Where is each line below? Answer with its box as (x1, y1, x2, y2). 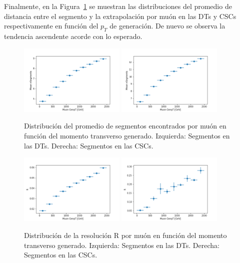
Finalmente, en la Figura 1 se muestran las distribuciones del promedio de (4, 1, 232, 11)
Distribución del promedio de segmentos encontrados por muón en (24, 120, 226, 131)
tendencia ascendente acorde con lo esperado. (4, 30, 142, 41)
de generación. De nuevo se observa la (109, 20, 225, 31)
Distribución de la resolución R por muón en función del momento (24, 229, 227, 240)
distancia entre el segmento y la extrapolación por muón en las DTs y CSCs (4, 10, 236, 21)
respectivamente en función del (4, 20, 98, 31)
